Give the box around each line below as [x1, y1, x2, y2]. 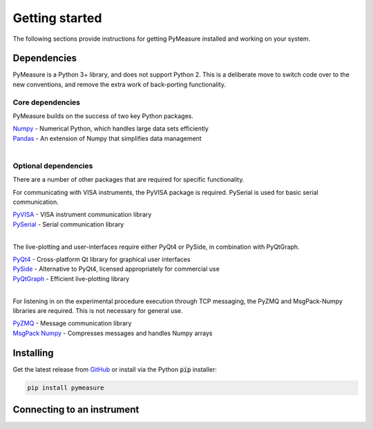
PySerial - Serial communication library [12, 220, 124, 228]
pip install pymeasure [27, 383, 104, 392]
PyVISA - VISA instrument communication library [12, 211, 152, 219]
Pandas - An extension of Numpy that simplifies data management [12, 134, 202, 142]
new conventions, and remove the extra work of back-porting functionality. [12, 80, 227, 88]
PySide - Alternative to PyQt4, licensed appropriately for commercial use [12, 265, 220, 273]
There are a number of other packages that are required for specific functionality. [12, 175, 245, 184]
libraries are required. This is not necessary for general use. [12, 306, 183, 314]
